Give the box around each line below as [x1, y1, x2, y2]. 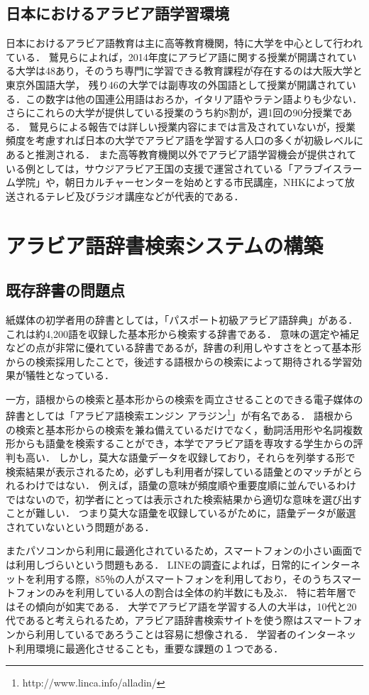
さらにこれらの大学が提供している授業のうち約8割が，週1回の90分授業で [6, 105, 343, 120]
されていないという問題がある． [6, 519, 155, 534]
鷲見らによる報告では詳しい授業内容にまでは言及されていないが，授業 [28, 119, 356, 133]
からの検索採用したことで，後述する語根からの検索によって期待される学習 [6, 354, 352, 368]
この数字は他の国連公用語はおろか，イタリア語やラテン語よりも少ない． [25, 91, 363, 106]
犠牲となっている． [25, 368, 114, 383]
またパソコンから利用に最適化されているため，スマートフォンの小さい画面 [6, 543, 353, 558]
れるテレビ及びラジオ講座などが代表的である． [25, 188, 244, 203]
